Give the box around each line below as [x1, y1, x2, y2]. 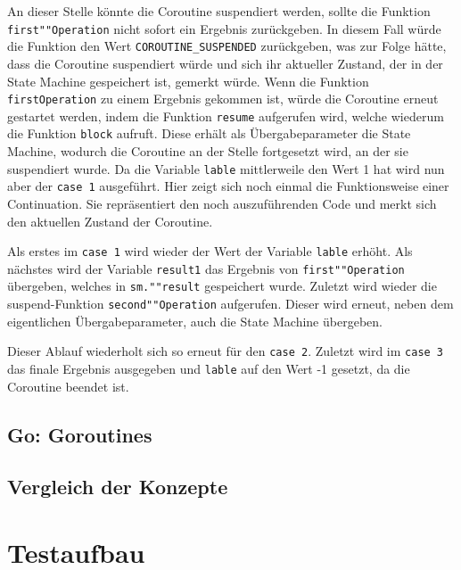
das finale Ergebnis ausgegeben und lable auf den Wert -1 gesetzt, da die [7, 359, 410, 378]
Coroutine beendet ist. [7, 376, 129, 395]
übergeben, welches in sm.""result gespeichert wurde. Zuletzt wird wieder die [7, 277, 437, 295]
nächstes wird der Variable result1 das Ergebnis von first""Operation [7, 259, 405, 277]
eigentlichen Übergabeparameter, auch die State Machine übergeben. [7, 311, 383, 330]
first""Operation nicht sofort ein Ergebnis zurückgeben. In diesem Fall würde [7, 19, 441, 37]
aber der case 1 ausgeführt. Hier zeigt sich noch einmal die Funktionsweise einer [7, 177, 449, 195]
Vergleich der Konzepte [7, 473, 228, 500]
